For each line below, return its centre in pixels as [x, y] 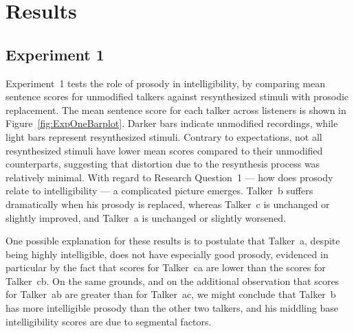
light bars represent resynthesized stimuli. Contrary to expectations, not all [164, 136]
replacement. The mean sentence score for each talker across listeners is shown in [176, 110]
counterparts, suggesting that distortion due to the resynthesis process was [163, 164]
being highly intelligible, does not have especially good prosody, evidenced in [167, 254]
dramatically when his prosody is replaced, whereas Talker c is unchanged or [168, 204]
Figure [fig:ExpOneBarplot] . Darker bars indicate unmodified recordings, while [172, 123]
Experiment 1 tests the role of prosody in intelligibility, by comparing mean [165, 83]
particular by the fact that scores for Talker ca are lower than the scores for [166, 267]
